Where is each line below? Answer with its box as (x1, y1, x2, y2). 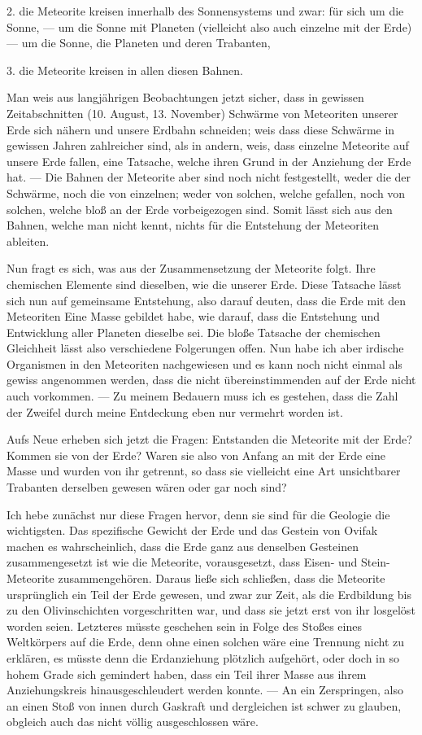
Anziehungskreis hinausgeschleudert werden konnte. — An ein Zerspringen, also (7, 681, 403, 698)
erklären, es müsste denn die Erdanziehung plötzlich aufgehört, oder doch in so (7, 649, 399, 666)
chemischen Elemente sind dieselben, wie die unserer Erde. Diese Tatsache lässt (7, 275, 402, 292)
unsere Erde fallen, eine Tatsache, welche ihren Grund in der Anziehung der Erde (7, 152, 411, 169)
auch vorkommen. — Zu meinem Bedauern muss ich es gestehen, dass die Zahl (7, 387, 398, 405)
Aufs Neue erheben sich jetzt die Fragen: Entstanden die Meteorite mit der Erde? (7, 431, 412, 448)
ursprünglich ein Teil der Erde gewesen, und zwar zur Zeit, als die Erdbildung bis (7, 585, 412, 602)
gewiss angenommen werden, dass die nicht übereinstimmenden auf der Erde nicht (7, 371, 416, 388)
